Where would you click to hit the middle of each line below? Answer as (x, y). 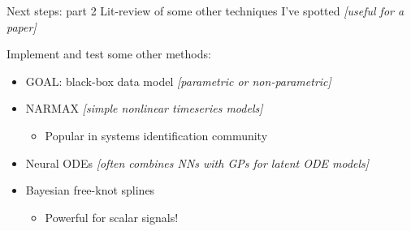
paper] (22, 26)
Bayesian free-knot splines (90, 190)
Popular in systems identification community (156, 135)
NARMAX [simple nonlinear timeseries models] (144, 108)
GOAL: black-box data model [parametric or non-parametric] (178, 81)
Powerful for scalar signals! (112, 217)
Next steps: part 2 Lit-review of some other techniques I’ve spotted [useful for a (205, 11)
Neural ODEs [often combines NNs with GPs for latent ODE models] (197, 163)
